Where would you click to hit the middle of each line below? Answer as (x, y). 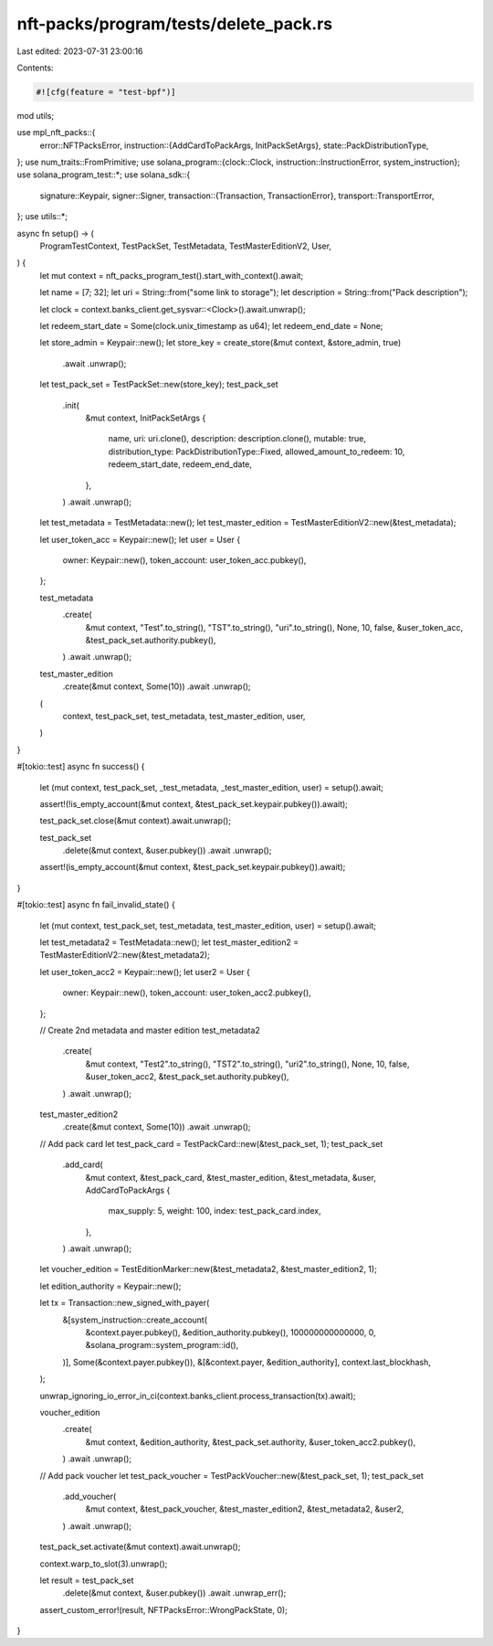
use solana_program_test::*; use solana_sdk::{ (104, 175)
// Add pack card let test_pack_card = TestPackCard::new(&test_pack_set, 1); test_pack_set (211, 1143)
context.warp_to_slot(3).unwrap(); (104, 1564)
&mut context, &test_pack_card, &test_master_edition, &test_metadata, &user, (231, 1177)
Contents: (35, 68)
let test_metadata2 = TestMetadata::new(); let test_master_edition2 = (169, 942)
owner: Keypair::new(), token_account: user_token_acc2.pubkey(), (187, 993)
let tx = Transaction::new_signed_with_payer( (125, 1303)
